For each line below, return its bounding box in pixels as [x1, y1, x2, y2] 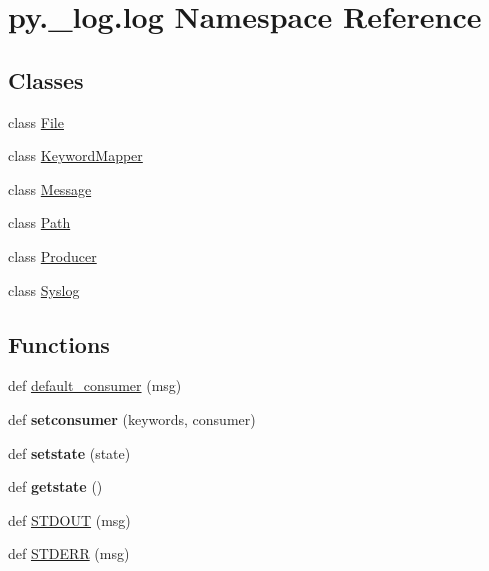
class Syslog [8, 279, 80, 300]
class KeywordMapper [8, 145, 143, 166]
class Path [8, 212, 71, 233]
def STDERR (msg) [8, 543, 130, 564]
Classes [8, 64, 84, 95]
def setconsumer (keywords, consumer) [8, 408, 256, 429]
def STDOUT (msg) [8, 509, 131, 530]
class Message [8, 178, 92, 199]
